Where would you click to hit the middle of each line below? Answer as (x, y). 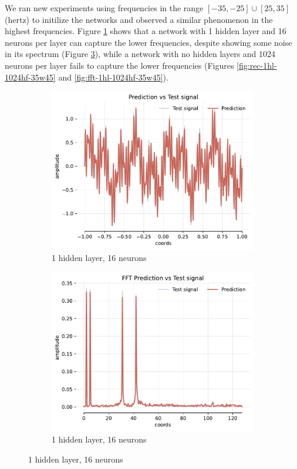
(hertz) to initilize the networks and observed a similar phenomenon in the (139, 19)
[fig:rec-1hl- (257, 65)
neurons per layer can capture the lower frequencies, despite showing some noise (148, 42)
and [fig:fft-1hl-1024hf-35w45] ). (113, 77)
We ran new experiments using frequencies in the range (104, 8)
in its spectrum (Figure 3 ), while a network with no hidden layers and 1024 (140, 54)
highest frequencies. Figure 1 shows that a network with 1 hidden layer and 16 (146, 31)
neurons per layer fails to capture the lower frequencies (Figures (119, 65)
